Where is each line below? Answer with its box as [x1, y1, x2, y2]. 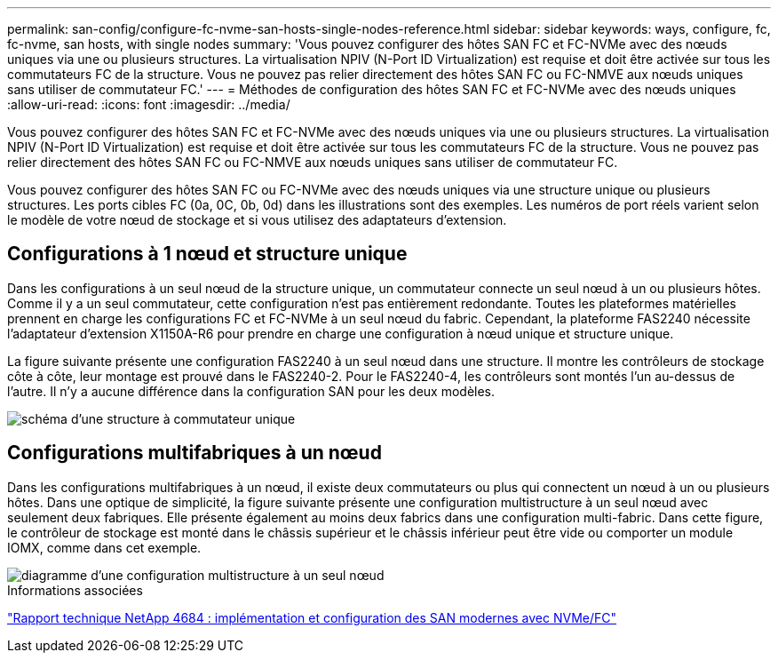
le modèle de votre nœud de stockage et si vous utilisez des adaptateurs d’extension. [7, 212, 507, 227]
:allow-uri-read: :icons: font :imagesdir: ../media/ [7, 97, 290, 112]
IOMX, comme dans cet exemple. [7, 539, 202, 555]
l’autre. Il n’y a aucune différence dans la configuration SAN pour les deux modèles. [7, 383, 496, 399]
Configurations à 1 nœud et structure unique [7, 243, 408, 266]
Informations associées [7, 582, 143, 598]
